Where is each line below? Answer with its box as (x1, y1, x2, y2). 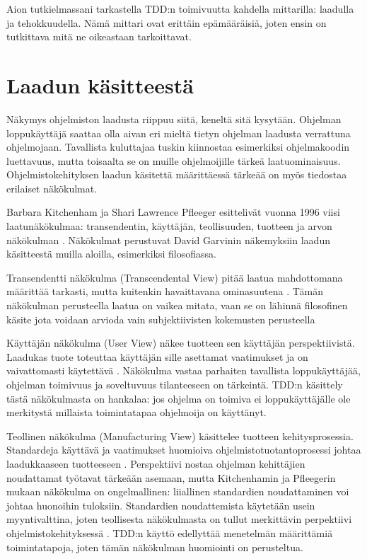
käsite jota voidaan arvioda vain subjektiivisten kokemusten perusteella (6, 311, 315, 326)
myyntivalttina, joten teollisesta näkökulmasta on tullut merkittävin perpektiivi (6, 512, 352, 526)
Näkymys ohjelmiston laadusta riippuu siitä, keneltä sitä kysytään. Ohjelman (6, 111, 342, 126)
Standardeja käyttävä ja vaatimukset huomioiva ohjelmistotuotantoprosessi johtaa (6, 442, 361, 457)
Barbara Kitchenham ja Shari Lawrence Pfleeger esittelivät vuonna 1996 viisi (6, 204, 340, 219)
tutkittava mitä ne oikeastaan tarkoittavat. (6, 29, 192, 44)
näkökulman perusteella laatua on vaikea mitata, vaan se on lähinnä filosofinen (6, 298, 348, 313)
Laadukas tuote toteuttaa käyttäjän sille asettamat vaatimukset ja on (6, 349, 308, 364)
